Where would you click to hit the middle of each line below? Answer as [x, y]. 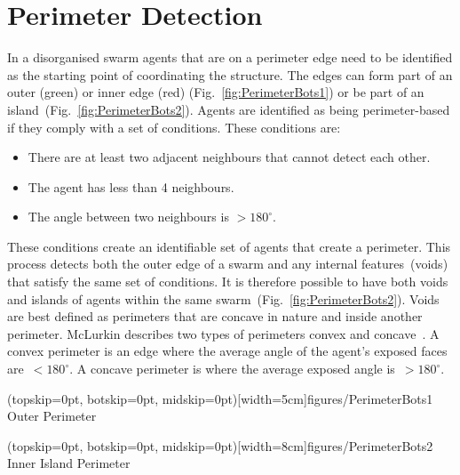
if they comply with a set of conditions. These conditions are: [174, 127]
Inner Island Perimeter [69, 463]
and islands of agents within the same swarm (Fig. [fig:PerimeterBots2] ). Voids [223, 298]
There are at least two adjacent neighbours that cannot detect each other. [229, 157]
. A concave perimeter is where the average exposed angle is [232, 369]
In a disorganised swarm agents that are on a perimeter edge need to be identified [230, 57]
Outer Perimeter [52, 416]
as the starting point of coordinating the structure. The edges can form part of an [230, 74]
